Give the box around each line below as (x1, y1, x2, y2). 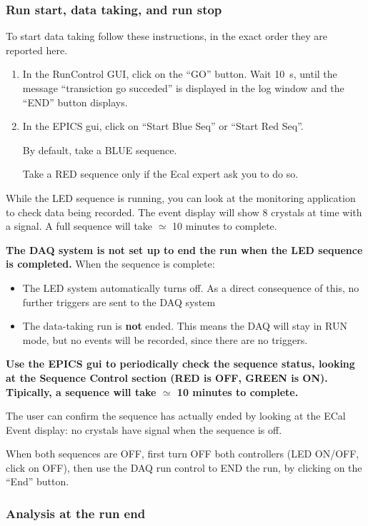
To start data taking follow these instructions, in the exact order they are (6, 29, 328, 44)
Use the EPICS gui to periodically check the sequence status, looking (6, 356, 355, 371)
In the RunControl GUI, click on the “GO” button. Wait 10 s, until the (22, 66, 337, 81)
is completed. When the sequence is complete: (6, 256, 215, 271)
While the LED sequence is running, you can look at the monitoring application (6, 190, 356, 205)
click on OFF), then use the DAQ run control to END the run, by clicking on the (6, 460, 362, 475)
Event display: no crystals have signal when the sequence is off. (6, 422, 282, 437)
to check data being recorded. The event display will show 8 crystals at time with (6, 204, 362, 219)
